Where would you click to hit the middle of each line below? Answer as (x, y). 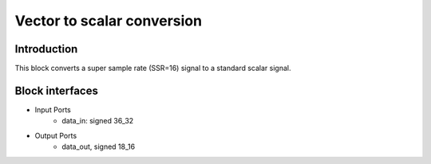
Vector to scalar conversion (109, 21)
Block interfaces (57, 90)
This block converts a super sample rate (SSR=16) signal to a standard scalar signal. (153, 68)
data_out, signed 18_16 (99, 146)
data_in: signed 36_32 (98, 121)
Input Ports (53, 109)
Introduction (46, 49)
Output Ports (56, 135)
